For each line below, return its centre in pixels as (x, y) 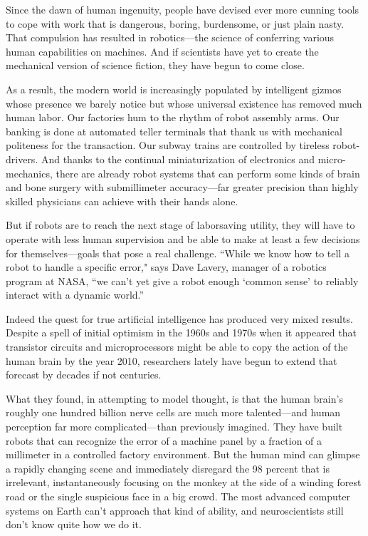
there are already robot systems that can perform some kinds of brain (208, 173)
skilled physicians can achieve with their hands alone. (122, 201)
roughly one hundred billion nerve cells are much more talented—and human (173, 412)
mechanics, (29, 173)
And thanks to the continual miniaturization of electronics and (178, 159)
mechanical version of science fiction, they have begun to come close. (155, 65)
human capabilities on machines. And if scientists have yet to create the (162, 51)
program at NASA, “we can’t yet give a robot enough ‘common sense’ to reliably (182, 280)
